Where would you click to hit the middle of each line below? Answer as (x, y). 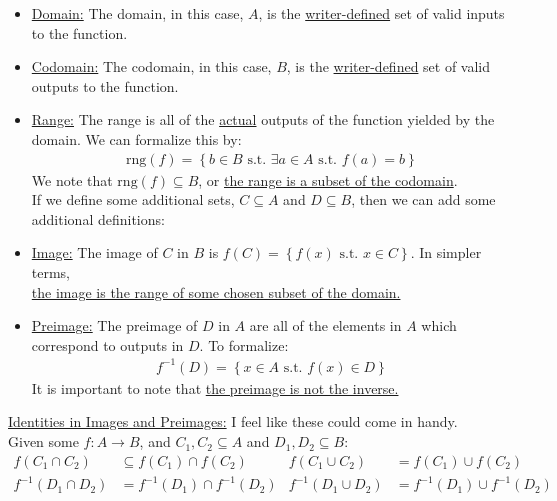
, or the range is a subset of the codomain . (328, 179)
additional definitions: (98, 218)
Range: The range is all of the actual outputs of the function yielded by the (263, 119)
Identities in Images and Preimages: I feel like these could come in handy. (233, 421)
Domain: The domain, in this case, (137, 13)
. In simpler (446, 252)
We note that (72, 179)
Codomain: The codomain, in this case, (151, 66)
